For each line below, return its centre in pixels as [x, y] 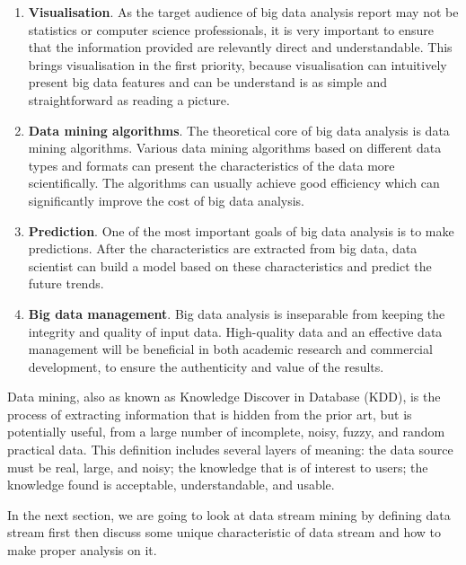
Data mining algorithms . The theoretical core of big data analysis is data [239, 130]
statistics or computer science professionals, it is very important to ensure [231, 29]
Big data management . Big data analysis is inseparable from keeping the [237, 313]
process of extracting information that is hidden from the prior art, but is [210, 414]
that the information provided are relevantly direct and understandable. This [240, 47]
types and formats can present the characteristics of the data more [211, 165]
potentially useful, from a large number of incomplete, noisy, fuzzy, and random [226, 432]
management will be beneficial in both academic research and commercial [230, 349]
